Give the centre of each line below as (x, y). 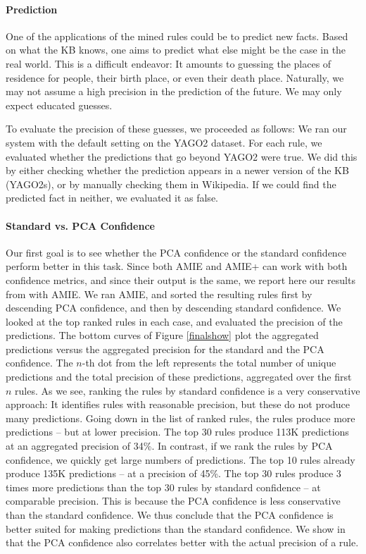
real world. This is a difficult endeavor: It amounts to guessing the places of (169, 63)
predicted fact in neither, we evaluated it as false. (112, 198)
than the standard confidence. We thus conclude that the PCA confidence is (170, 515)
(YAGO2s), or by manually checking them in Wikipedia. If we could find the (171, 184)
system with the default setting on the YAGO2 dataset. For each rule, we (164, 142)
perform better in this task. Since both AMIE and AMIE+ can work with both (177, 266)
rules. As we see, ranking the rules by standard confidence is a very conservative (188, 390)
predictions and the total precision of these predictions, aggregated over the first (179, 377)
